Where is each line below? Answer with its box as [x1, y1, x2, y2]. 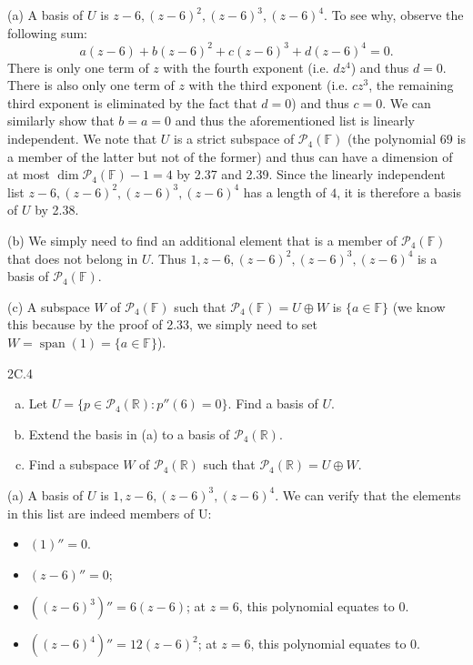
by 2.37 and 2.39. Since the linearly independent [176, 165, 446, 184]
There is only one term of [7, 57, 149, 76]
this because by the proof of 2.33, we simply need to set [7, 315, 317, 334]
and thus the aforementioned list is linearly [175, 111, 415, 130]
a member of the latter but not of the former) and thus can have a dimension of [7, 146, 453, 166]
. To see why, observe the [324, 5, 464, 24]
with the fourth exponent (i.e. [163, 57, 329, 76]
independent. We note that [7, 129, 157, 148]
